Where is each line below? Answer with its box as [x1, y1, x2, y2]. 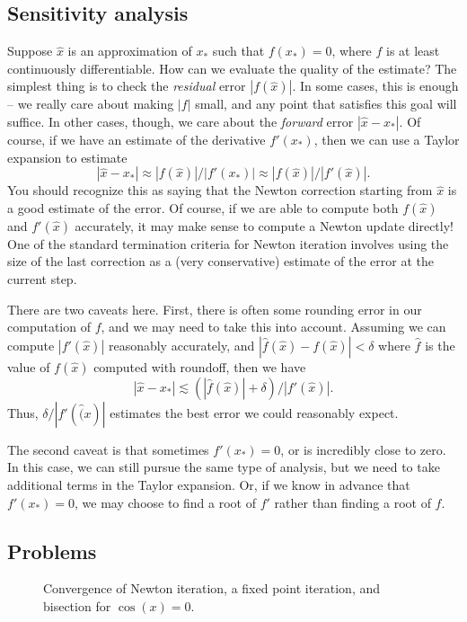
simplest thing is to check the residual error [7, 76, 246, 95]
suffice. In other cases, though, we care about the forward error [7, 111, 354, 130]
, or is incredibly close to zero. [280, 440, 446, 458]
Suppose [7, 41, 53, 60]
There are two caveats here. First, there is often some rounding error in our [7, 299, 422, 318]
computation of [7, 317, 91, 336]
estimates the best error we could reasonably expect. [110, 403, 399, 422]
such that [212, 41, 265, 60]
